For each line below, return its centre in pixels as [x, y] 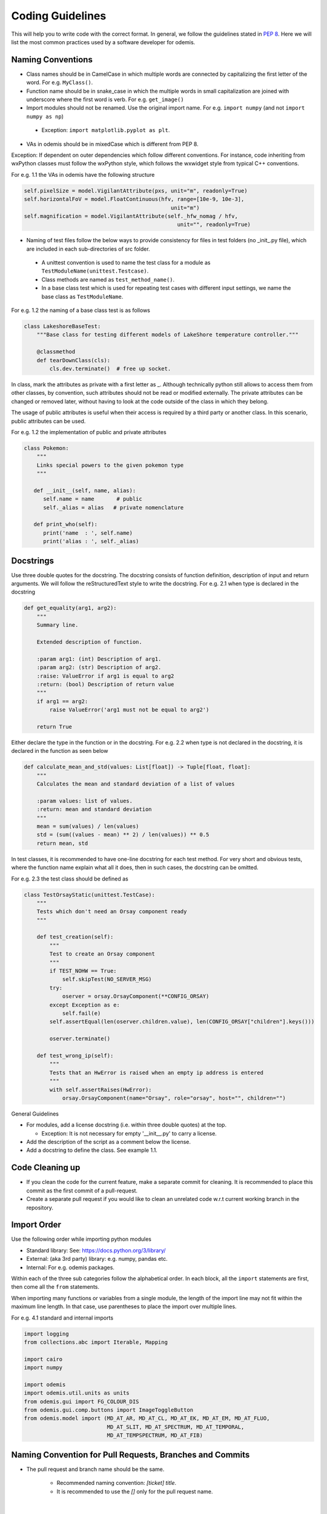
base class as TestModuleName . [82, 296]
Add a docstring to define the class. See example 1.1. [92, 1150]
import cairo [43, 1359]
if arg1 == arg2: [62, 701]
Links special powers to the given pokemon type [110, 465]
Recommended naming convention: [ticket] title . [117, 1483]
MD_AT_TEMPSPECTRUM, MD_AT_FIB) [155, 1436]
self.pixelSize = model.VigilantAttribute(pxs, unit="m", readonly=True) [136, 190]
